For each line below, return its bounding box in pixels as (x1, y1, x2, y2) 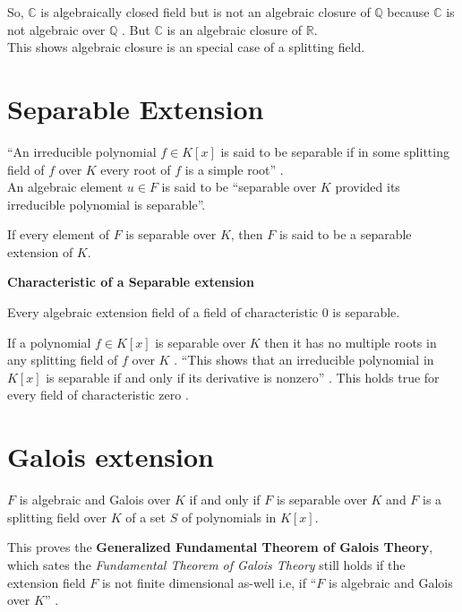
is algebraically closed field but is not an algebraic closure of (40, 3, 371, 21)
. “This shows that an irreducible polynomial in (174, 350, 434, 369)
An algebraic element (7, 177, 124, 196)
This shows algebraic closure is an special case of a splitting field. (7, 38, 365, 56)
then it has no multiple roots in (264, 332, 437, 351)
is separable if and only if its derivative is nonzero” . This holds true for (46, 367, 440, 386)
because (387, 3, 430, 21)
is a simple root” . (184, 159, 284, 178)
